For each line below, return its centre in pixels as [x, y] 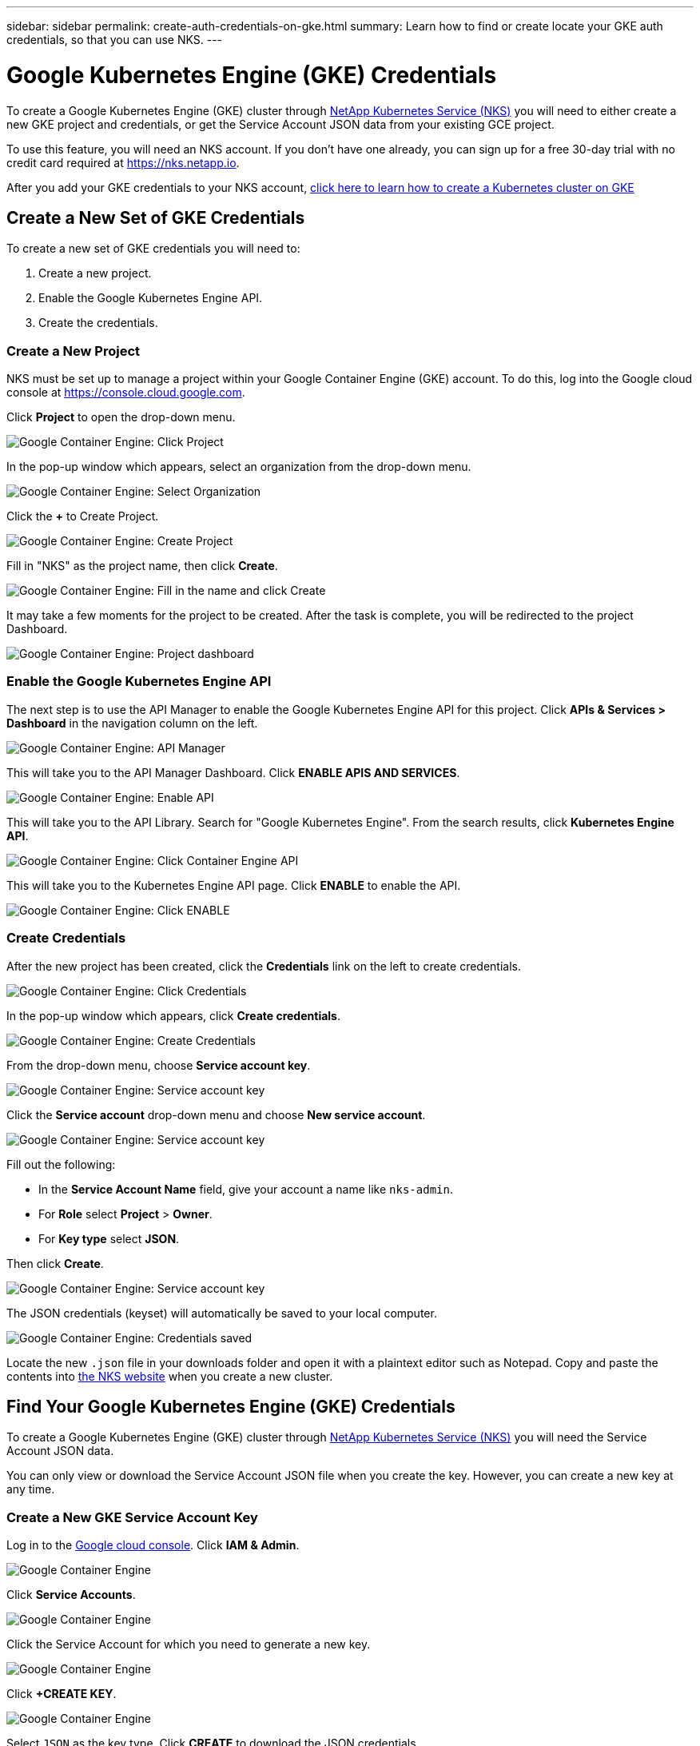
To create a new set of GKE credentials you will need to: [153, 249]
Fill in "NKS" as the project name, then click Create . [142, 566]
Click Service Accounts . [71, 1595]
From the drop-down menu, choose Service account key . [159, 1065]
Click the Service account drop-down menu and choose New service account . [216, 1114]
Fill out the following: [61, 1164]
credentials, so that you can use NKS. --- [115, 40]
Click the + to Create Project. [83, 516]
